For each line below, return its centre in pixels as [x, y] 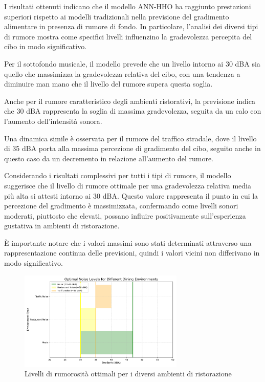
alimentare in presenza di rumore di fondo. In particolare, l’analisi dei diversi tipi [131, 26]
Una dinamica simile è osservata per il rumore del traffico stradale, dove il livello [130, 138]
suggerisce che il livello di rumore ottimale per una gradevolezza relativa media [128, 185]
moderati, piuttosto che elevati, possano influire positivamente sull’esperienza [125, 215]
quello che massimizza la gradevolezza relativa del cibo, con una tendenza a [122, 73]
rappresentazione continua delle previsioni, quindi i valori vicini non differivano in [132, 253]
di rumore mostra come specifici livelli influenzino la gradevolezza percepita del [128, 36]
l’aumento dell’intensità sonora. [53, 121]
